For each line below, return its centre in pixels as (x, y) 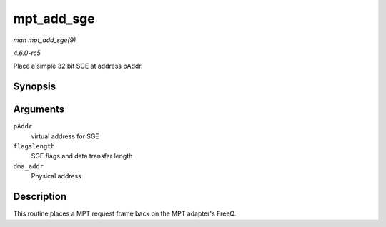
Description (40, 197)
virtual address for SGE (65, 136)
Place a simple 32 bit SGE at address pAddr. (78, 66)
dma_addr (29, 166)
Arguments (39, 110)
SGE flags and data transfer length (82, 156)
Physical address (56, 176)
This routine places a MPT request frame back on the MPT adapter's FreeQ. (125, 213)
